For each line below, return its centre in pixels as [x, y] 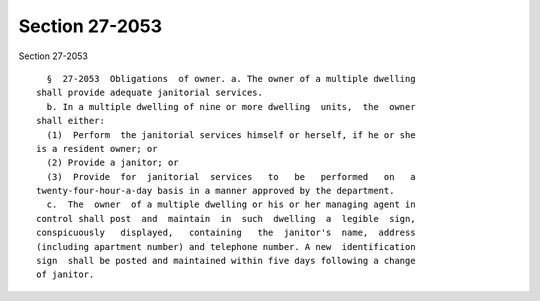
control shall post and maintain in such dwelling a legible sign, [226, 218]
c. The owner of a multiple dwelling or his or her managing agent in [231, 204]
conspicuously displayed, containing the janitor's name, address [226, 233]
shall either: [70, 121]
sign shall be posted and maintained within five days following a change [226, 261]
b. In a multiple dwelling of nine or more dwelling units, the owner [231, 106]
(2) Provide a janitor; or [112, 163]
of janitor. [65, 274]
